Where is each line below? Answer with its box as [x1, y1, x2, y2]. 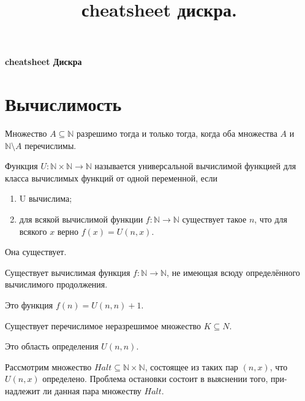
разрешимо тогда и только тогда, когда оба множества [77, 127, 277, 140]
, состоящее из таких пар [145, 360, 238, 373]
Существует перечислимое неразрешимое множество [5, 319, 201, 332]
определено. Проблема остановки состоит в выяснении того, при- [42, 372, 287, 385]
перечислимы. [24, 139, 77, 151]
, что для [254, 213, 288, 226]
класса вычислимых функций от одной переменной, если [5, 171, 218, 184]
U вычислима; [19, 192, 72, 205]
